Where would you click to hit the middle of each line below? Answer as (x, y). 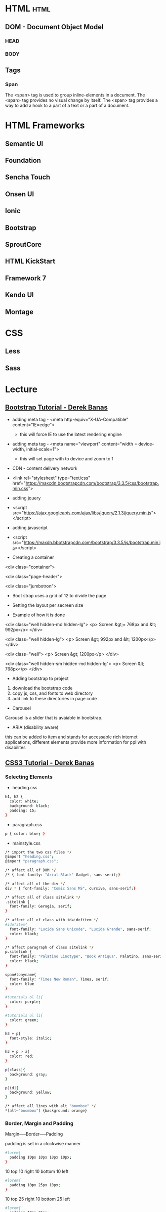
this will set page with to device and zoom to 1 (66, 458)
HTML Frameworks (45, 125)
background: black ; (30, 806)
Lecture (21, 389)
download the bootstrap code (42, 688)
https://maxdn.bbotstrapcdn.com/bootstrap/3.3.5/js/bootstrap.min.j (92, 542)
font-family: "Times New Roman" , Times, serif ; (60, 979)
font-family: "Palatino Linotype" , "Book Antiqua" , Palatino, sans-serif (87, 957)
